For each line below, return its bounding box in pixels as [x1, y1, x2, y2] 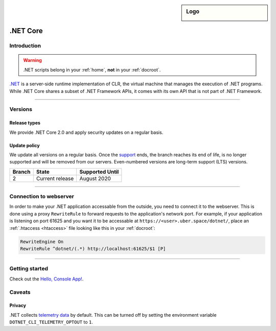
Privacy [9, 302, 27, 309]
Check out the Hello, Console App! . [9, 276, 84, 282]
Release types [9, 120, 41, 126]
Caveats [9, 289, 31, 296]
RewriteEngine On [20, 239, 64, 245]
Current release [36, 175, 74, 182]
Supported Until [79, 168, 119, 175]
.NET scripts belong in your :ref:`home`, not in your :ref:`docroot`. [23, 66, 161, 73]
